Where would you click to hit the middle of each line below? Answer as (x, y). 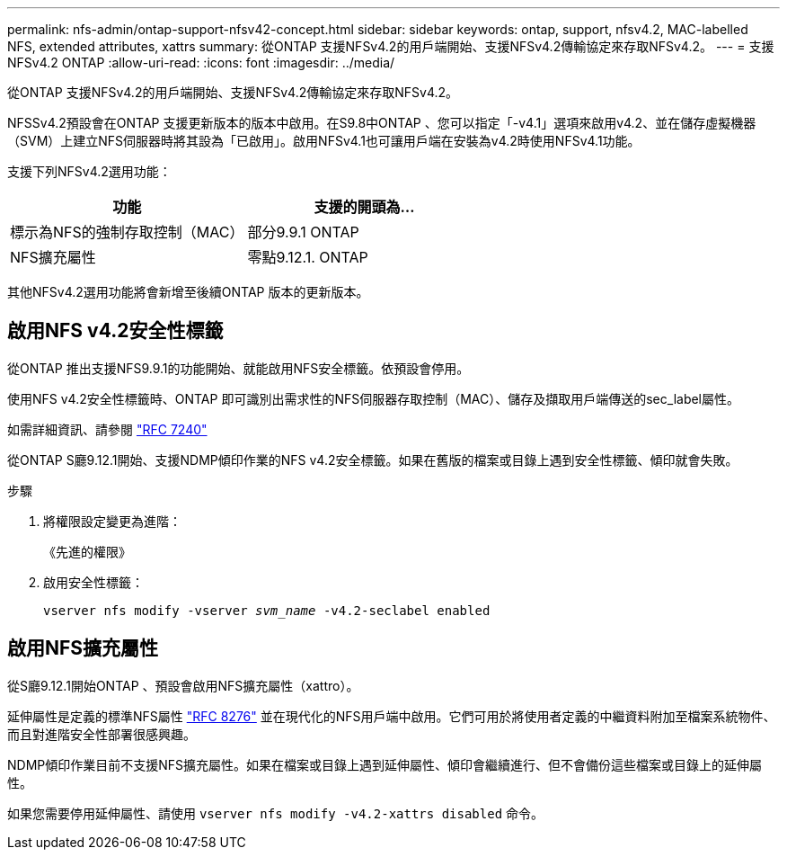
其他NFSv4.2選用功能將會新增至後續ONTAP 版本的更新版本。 (188, 292)
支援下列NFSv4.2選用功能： (89, 171)
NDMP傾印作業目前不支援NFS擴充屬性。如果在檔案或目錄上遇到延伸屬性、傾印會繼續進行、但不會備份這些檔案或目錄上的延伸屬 (385, 764)
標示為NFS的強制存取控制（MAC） (127, 232)
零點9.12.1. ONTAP (308, 257)
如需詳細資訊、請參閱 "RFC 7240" (107, 429)
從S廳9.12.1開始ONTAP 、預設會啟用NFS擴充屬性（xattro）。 (183, 685)
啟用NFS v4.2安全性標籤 (115, 331)
